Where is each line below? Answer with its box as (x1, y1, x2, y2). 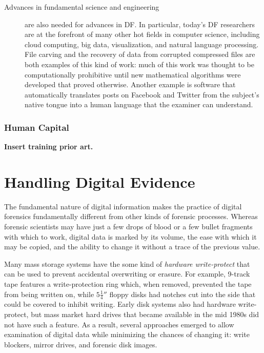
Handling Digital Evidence (4, 171, 195, 192)
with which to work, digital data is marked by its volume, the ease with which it (4, 231, 257, 242)
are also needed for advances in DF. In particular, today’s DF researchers (25, 18, 255, 29)
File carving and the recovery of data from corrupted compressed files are (25, 49, 255, 60)
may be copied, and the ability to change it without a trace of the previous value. (4, 241, 260, 252)
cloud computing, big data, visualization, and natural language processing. (25, 38, 259, 49)
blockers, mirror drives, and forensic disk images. (4, 339, 157, 349)
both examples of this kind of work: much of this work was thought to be (25, 58, 254, 69)
